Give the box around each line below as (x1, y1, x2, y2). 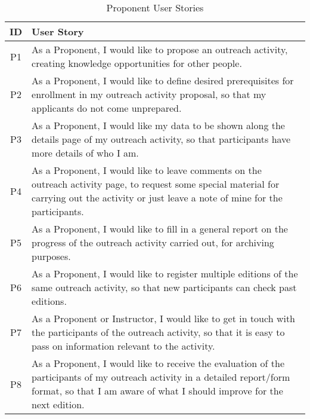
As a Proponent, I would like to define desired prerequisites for (32, 74, 294, 87)
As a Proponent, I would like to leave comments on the (32, 163, 262, 177)
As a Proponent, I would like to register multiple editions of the (32, 267, 298, 280)
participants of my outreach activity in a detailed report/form (32, 370, 290, 384)
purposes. (32, 249, 71, 263)
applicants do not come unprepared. (32, 101, 182, 115)
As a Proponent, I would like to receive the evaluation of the (32, 356, 285, 370)
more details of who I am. (32, 146, 139, 160)
